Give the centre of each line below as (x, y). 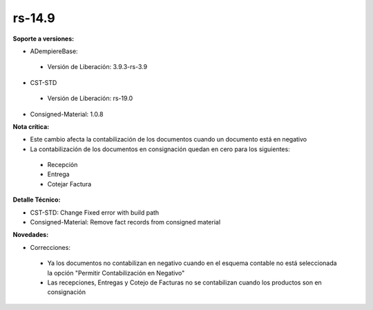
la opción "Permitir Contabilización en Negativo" (116, 273)
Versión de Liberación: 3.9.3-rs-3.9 (97, 67)
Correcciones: (50, 247)
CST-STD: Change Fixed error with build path (95, 212)
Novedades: (31, 235)
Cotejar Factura (69, 184)
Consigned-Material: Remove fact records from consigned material (125, 222)
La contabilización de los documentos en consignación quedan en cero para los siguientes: (160, 149)
